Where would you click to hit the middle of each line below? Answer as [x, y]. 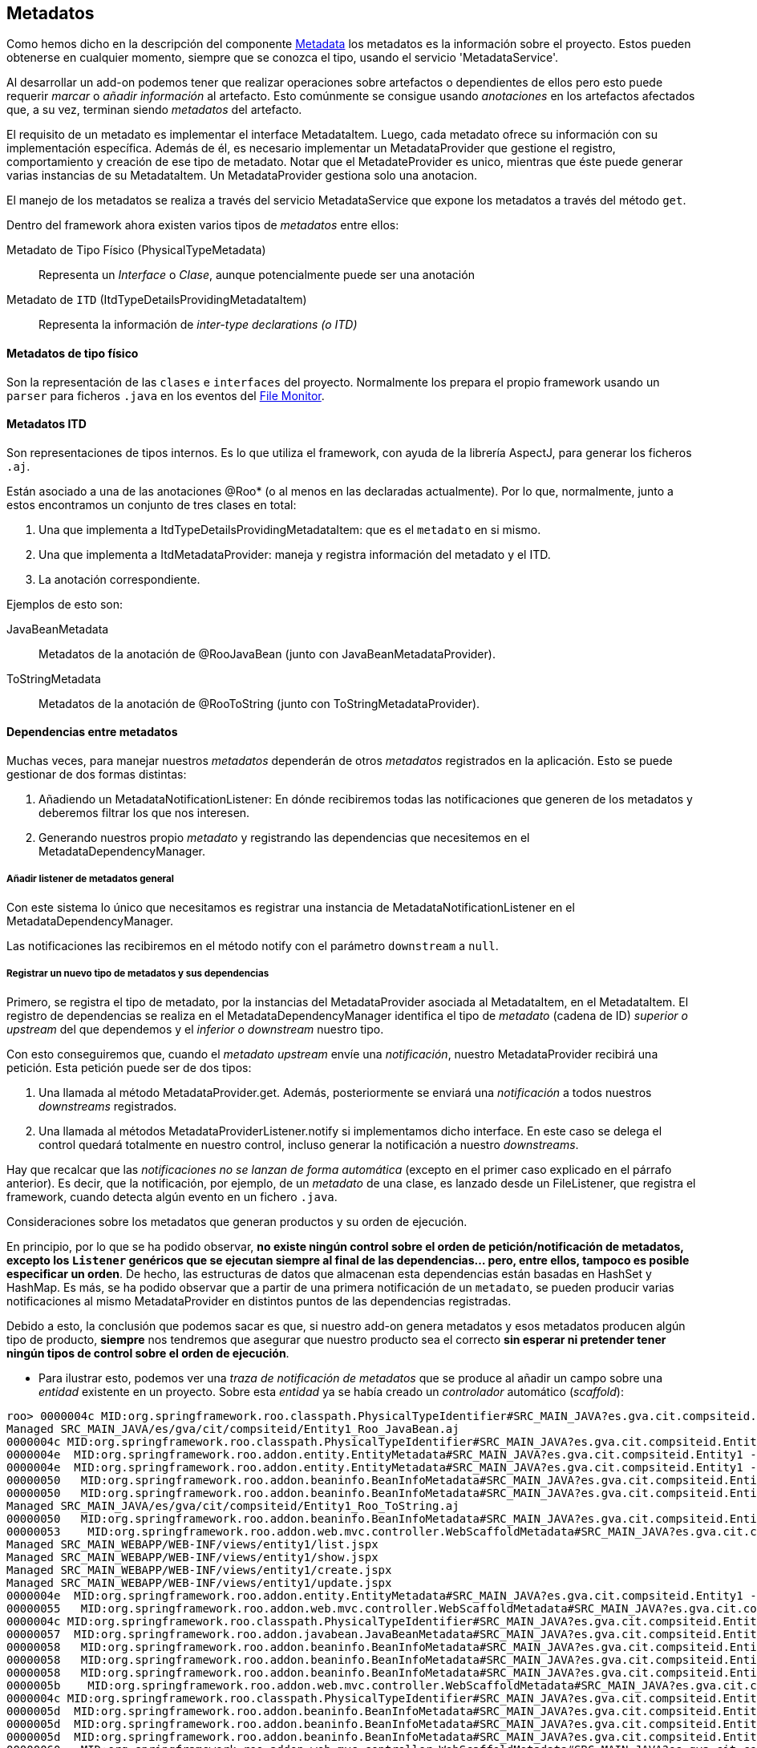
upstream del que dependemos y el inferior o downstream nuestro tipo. [195, 1029]
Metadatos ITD [47, 424]
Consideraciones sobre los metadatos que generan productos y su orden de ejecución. [237, 1221]
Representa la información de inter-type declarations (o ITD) [198, 325]
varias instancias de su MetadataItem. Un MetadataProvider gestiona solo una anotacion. [242, 176]
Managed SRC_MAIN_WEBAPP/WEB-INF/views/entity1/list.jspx [192, 1544]
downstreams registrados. [108, 1106]
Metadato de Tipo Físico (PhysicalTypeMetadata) [136, 250]
